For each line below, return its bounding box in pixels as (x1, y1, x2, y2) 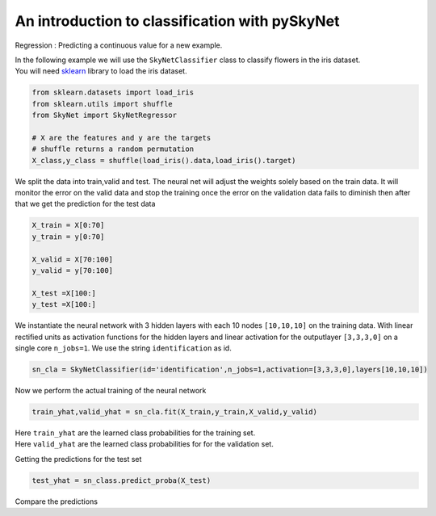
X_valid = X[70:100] (31, 254, 113, 264)
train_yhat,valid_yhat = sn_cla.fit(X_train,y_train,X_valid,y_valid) (31, 407, 318, 416)
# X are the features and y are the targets (31, 133, 212, 142)
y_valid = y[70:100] (31, 266, 113, 275)
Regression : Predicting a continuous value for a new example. (15, 40, 223, 50)
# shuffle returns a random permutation (31, 145, 194, 153)
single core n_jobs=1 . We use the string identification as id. (15, 343, 232, 353)
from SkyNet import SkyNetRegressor (31, 111, 178, 120)
